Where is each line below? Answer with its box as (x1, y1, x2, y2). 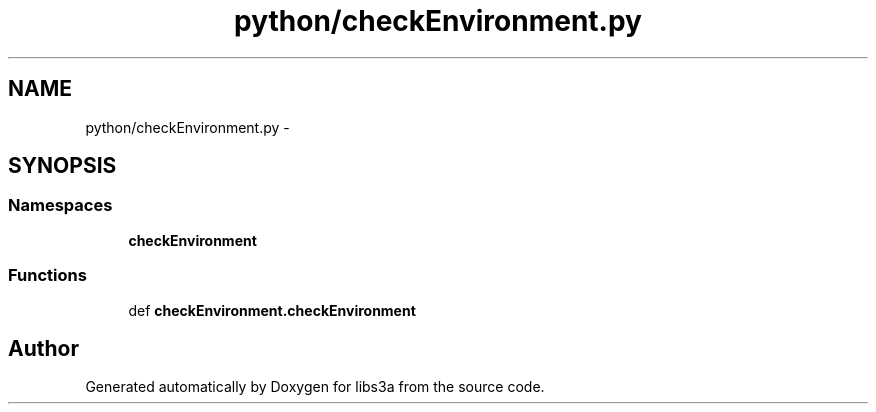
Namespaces (8, 195, 113, 216)
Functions (8, 265, 87, 286)
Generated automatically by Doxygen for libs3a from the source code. (85, 378, 545, 396)
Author (8, 335, 79, 361)
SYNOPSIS (8, 153, 117, 179)
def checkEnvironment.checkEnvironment (128, 301, 416, 319)
